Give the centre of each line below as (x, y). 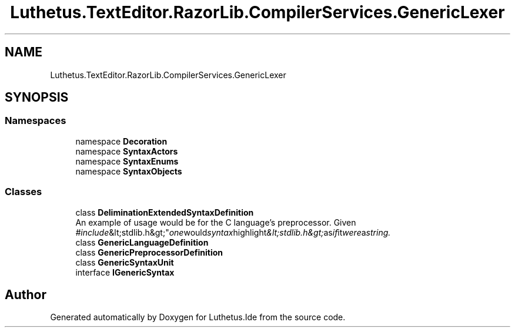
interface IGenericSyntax (125, 272)
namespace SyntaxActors (127, 151)
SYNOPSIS (37, 98)
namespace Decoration (121, 141)
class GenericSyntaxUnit (125, 262)
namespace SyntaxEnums (127, 161)
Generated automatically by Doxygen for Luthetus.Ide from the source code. (198, 317)
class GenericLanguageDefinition (142, 242)
